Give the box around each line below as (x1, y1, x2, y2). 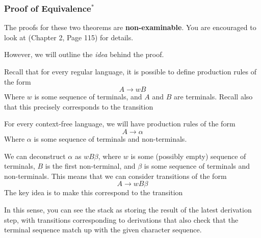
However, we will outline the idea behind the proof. (4, 49, 164, 60)
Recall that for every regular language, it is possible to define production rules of (4, 66, 257, 76)
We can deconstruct (4, 150, 66, 161)
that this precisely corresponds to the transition (4, 101, 153, 112)
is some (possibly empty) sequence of (130, 150, 246, 161)
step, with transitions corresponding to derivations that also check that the (4, 214, 239, 225)
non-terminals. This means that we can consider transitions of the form (4, 170, 227, 181)
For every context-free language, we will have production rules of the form (4, 118, 236, 129)
